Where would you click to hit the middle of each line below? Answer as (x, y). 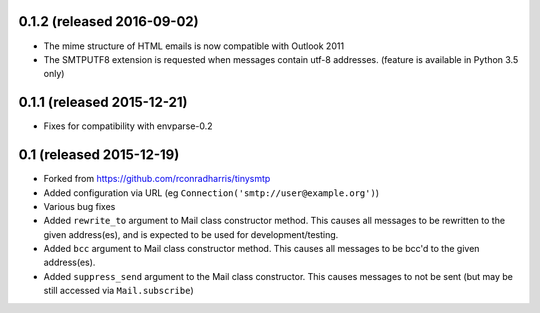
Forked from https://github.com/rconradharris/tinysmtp (157, 179)
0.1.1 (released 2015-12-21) (103, 102)
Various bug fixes (79, 206)
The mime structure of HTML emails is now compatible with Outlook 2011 (194, 46)
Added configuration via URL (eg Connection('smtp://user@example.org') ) (211, 192)
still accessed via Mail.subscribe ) (118, 291)
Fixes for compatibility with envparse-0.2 (128, 126)
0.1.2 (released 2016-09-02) (108, 21)
